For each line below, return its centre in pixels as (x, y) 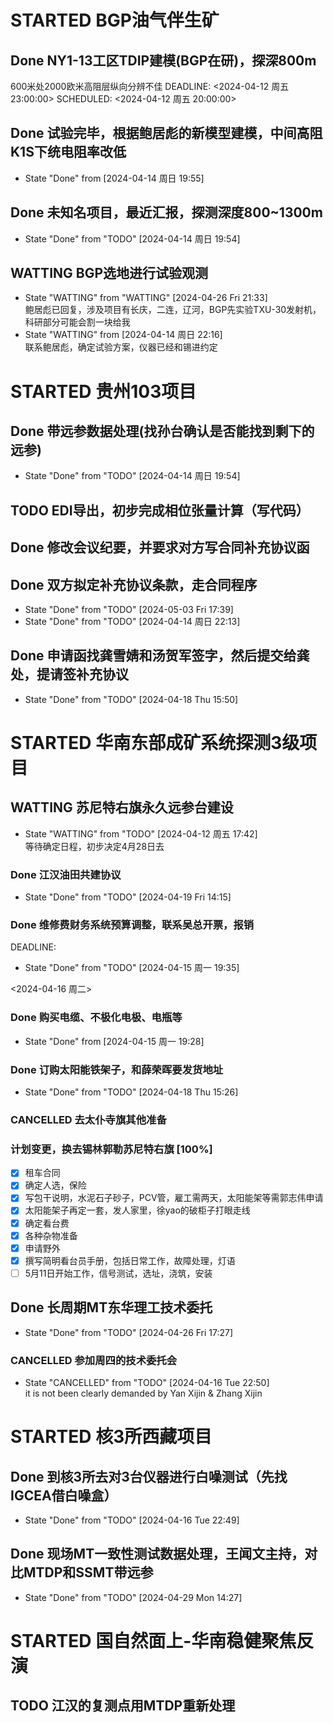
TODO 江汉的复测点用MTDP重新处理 (123, 1706)
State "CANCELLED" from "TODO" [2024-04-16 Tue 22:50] (147, 1382)
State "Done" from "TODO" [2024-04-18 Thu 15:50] (131, 699)
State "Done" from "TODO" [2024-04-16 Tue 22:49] (132, 1520)
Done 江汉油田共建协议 (66, 874)
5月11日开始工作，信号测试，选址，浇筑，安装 (118, 1273)
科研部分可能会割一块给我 (77, 322)
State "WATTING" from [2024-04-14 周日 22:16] (123, 335)
